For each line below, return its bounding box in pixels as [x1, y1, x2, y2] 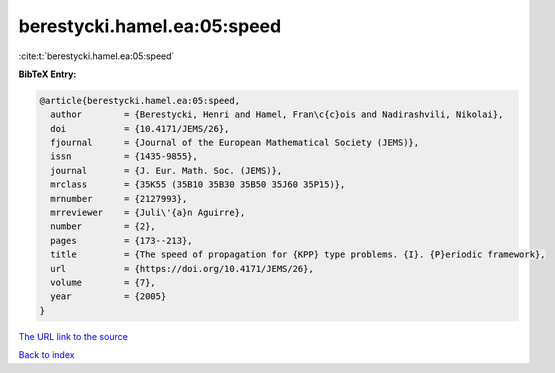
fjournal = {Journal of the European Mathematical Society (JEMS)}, [50, 137, 420, 149]
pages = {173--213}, [50, 235, 194, 246]
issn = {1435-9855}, [50, 151, 199, 162]
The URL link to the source [18, 330, 129, 342]
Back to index [18, 349, 75, 361]
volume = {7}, [50, 277, 157, 288]
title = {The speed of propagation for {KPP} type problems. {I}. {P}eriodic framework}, [50, 249, 546, 260]
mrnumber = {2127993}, [50, 193, 188, 204]
